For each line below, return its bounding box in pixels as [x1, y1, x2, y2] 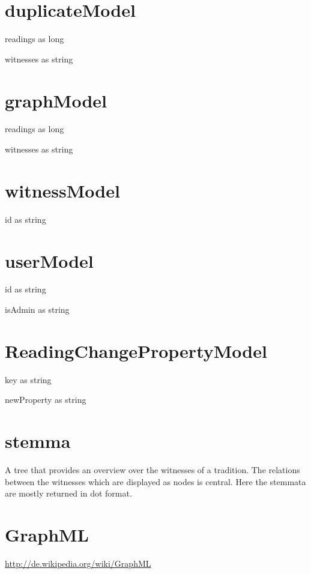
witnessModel [5, 178, 120, 202]
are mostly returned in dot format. [5, 487, 132, 500]
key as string [5, 373, 52, 385]
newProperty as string [5, 393, 86, 406]
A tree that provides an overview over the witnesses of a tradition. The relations [5, 464, 300, 476]
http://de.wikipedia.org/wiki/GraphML [5, 557, 151, 569]
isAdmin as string [5, 303, 70, 316]
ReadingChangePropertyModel [5, 338, 267, 363]
